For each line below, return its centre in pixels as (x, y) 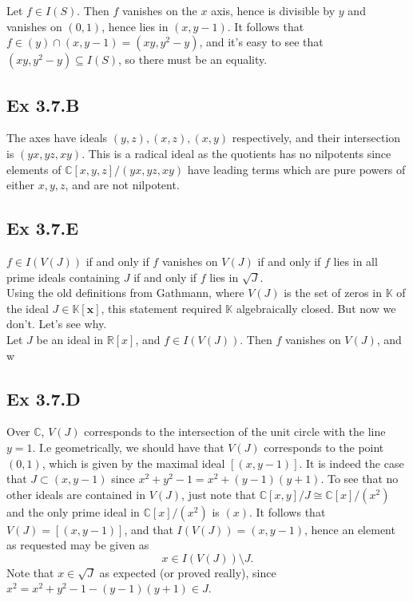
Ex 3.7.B (43, 104)
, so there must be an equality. (193, 59)
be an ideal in (70, 339)
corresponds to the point (324, 447)
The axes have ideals (57, 138)
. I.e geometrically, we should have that (128, 447)
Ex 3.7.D (44, 398)
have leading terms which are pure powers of (296, 169)
